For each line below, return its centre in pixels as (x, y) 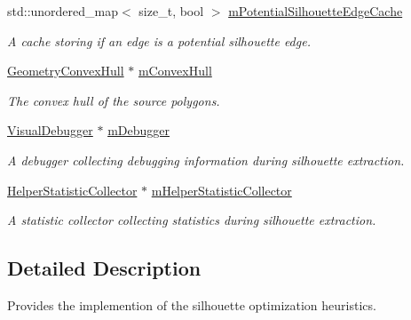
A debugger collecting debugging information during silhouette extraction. (206, 160)
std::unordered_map (63, 11)
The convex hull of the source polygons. (114, 100)
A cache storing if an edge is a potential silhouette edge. (159, 40)
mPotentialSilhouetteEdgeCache (316, 11)
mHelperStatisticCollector (221, 190)
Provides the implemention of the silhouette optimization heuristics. (192, 304)
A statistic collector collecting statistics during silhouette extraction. (192, 220)
